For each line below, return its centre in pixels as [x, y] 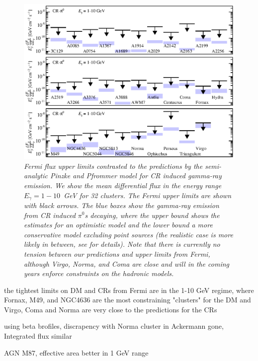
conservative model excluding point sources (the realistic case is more [129, 234]
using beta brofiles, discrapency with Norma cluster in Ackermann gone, [114, 326]
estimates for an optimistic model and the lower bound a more [118, 225]
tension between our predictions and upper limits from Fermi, [117, 253]
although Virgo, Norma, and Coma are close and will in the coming [127, 263]
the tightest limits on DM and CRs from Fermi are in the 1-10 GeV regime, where [129, 290]
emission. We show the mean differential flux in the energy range [123, 185]
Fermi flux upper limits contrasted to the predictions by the [113, 166]
